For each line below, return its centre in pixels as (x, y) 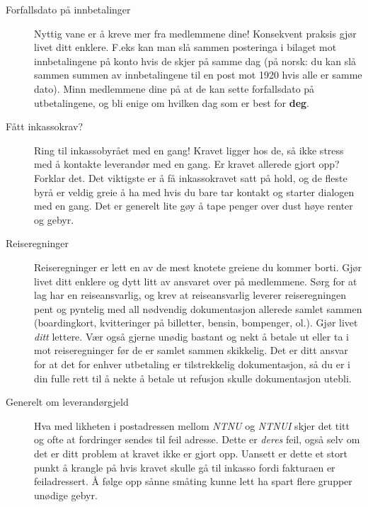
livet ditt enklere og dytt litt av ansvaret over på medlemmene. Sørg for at (196, 281)
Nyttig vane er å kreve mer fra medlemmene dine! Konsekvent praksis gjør (195, 33)
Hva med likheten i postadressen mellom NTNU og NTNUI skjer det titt (192, 425)
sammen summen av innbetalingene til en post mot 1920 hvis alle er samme (198, 75)
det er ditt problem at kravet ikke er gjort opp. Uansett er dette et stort (191, 454)
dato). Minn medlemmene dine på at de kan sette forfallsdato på (174, 88)
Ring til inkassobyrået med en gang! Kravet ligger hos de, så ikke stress (189, 150)
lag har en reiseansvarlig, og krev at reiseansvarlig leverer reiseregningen (190, 295)
